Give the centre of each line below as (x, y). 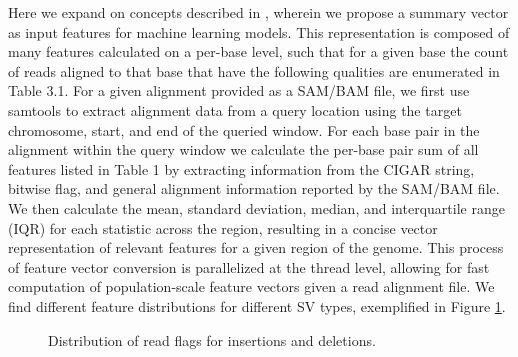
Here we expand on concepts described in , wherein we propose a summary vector (258, 12)
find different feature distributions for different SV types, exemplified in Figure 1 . (257, 305)
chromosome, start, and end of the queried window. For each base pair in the (244, 129)
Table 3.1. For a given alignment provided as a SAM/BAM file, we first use (239, 90)
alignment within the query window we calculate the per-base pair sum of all (243, 149)
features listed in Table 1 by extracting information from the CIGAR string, (241, 168)
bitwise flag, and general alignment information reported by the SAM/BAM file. (254, 188)
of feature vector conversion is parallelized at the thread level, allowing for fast (249, 266)
